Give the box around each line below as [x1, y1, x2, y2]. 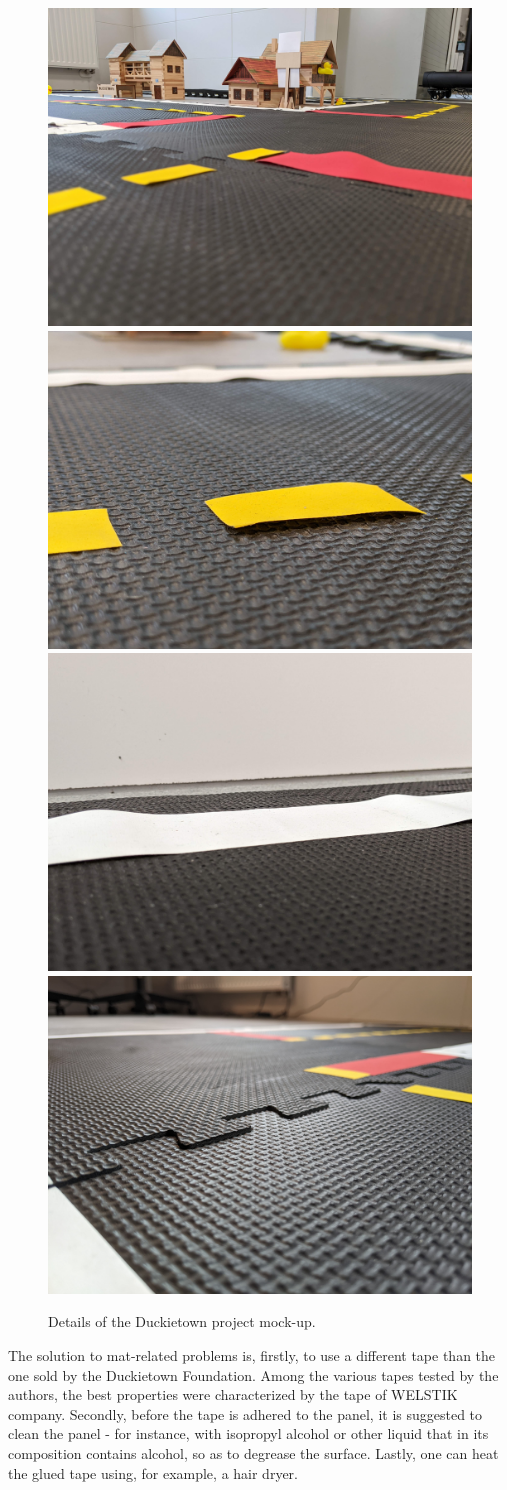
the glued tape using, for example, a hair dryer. [8, 1462, 298, 1483]
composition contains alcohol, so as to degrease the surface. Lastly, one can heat [8, 1442, 499, 1463]
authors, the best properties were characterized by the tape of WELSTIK [8, 1384, 458, 1405]
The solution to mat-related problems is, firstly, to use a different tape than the [8, 1344, 496, 1365]
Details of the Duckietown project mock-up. [48, 1311, 316, 1332]
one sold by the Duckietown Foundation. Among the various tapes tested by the [8, 1364, 499, 1385]
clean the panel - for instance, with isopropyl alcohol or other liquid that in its [8, 1423, 489, 1444]
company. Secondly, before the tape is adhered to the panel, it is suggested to [8, 1403, 483, 1424]
